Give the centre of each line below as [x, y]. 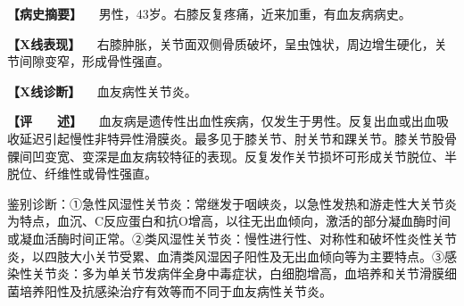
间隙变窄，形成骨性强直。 [94, 61]
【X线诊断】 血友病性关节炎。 [102, 91]
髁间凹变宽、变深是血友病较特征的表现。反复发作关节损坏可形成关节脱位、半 [232, 156]
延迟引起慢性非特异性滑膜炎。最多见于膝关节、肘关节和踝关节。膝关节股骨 [238, 138]
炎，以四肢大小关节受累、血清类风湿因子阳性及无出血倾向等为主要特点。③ [226, 256]
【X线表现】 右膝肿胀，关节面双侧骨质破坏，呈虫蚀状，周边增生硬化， [221, 43]
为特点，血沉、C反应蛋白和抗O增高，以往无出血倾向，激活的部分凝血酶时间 [229, 221]
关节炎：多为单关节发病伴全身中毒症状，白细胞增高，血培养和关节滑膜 [238, 273]
